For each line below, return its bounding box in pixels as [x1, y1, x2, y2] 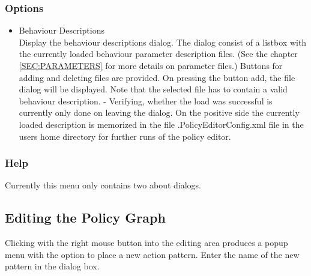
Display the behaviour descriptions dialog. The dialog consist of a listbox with [19, 35, 307, 48]
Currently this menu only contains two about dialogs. [5, 179, 201, 191]
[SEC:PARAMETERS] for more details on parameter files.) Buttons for [19, 59, 283, 71]
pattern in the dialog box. [5, 260, 100, 272]
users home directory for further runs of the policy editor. [19, 130, 231, 142]
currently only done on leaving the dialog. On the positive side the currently [19, 106, 300, 119]
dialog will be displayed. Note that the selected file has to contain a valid [19, 83, 288, 95]
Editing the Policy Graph [5, 208, 166, 227]
